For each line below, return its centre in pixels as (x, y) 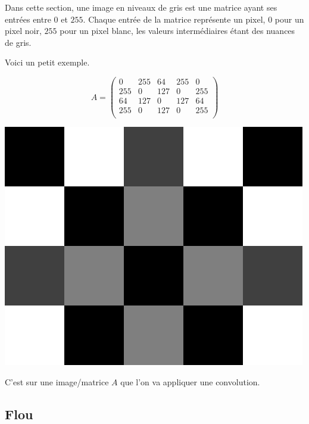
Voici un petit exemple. (47, 62)
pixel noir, (23, 31)
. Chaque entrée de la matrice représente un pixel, (174, 19)
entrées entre (28, 19)
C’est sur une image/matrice (57, 381)
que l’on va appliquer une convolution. (190, 381)
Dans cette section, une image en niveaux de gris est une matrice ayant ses (141, 7)
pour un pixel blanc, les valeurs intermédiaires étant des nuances (177, 31)
